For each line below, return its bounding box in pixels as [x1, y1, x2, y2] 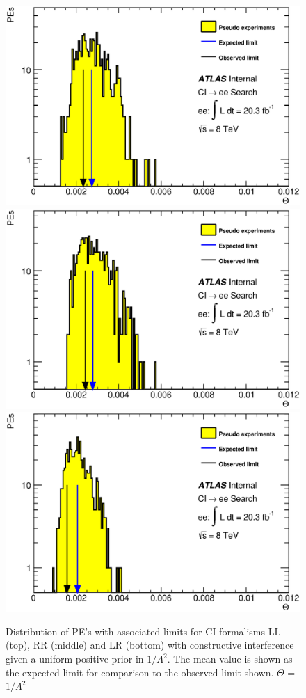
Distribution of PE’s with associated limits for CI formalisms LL [6, 624, 281, 638]
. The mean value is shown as [167, 651, 293, 666]
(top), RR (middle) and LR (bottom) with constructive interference [6, 637, 294, 652]
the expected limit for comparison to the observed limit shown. [6, 665, 274, 679]
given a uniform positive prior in [6, 651, 144, 666]
